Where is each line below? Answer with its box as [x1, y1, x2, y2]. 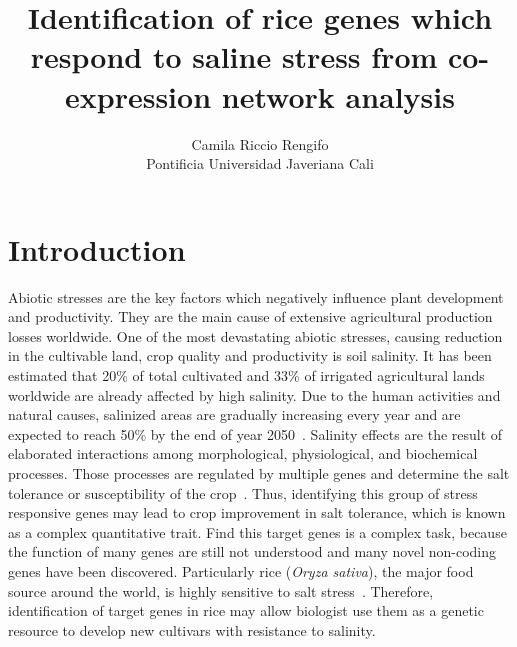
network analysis [221, 75, 455, 116]
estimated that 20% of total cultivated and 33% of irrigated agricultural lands [8, 365, 485, 385]
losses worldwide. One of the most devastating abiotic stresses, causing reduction [8, 325, 503, 346]
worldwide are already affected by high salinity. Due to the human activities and [8, 384, 501, 405]
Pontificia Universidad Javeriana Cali [146, 153, 374, 174]
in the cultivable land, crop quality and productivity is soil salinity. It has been [8, 345, 492, 366]
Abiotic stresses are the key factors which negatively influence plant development [8, 286, 504, 307]
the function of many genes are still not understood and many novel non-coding [8, 541, 497, 562]
